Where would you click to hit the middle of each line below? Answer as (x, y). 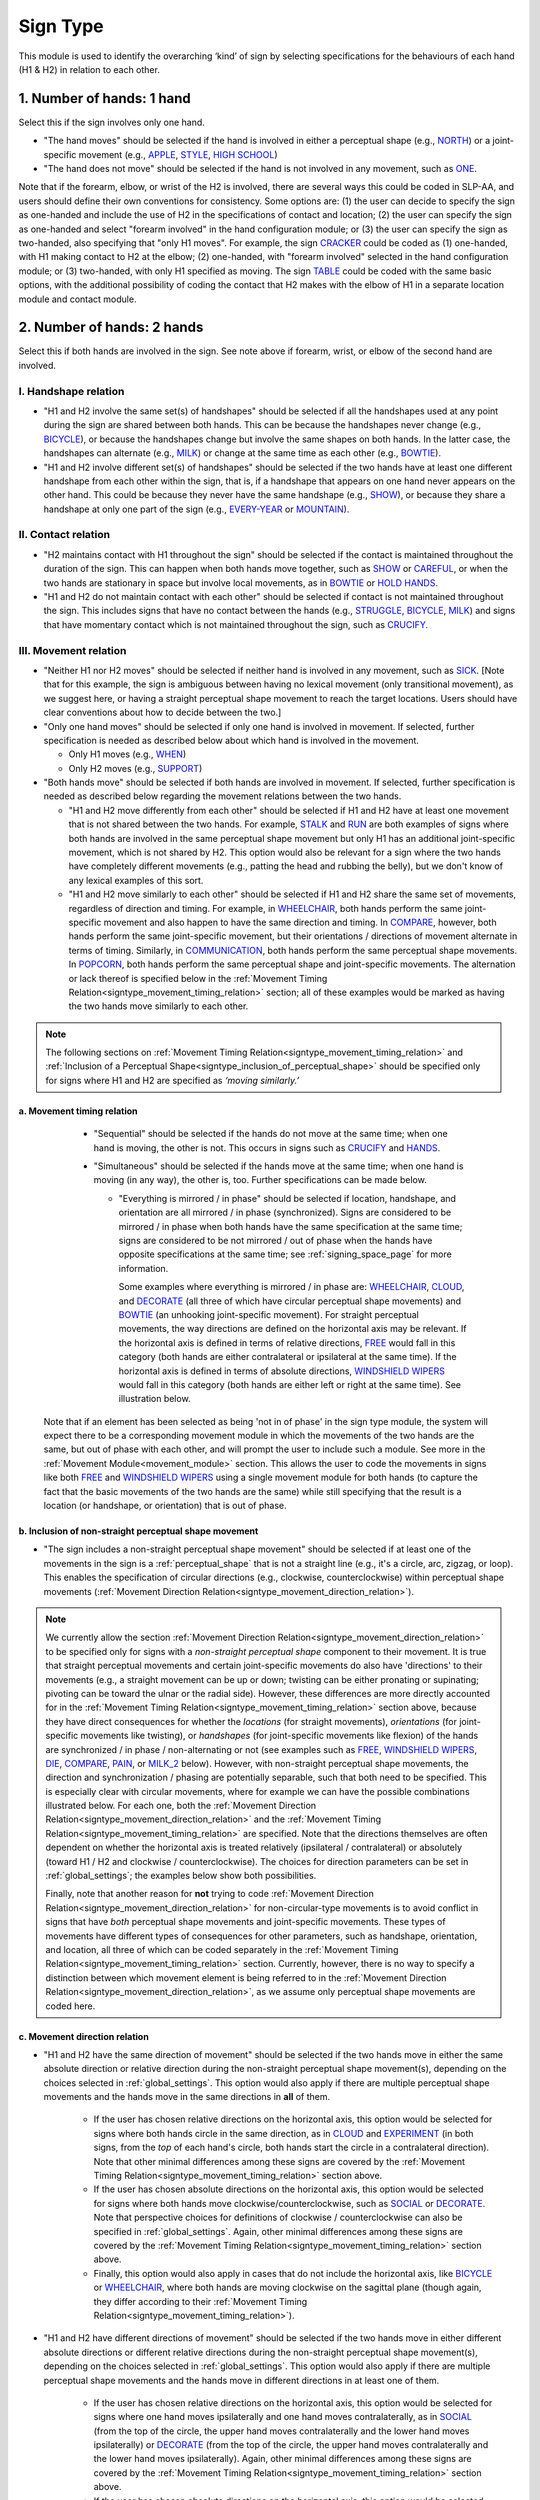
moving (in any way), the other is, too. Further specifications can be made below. (260, 1180)
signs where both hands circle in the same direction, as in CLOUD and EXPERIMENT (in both (283, 2133)
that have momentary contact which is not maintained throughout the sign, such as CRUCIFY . (236, 624)
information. (143, 1268)
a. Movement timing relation (78, 1111)
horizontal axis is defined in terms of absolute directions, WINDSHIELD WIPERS (281, 1371)
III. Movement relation (72, 650)
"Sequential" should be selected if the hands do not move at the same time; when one (271, 1134)
